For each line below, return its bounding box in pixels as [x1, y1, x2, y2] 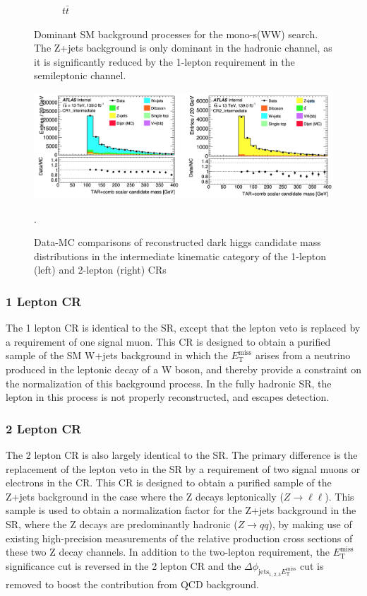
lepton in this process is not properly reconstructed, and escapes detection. [6, 390, 330, 404]
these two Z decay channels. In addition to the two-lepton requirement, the [6, 544, 330, 559]
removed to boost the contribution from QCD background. [6, 577, 260, 592]
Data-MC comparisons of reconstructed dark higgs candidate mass [34, 235, 321, 250]
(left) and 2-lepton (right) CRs [34, 262, 167, 277]
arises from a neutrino [255, 348, 351, 363]
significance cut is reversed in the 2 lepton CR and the [6, 558, 241, 573]
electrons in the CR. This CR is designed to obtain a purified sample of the [6, 475, 332, 490]
